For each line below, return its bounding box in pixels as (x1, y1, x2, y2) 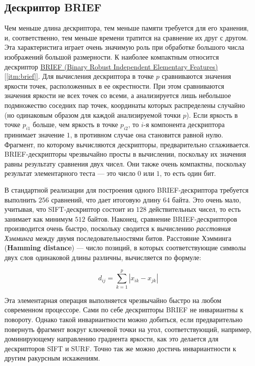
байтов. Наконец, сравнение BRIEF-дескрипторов (87, 213, 237, 224)
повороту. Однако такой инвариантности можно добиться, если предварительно (4, 314, 243, 324)
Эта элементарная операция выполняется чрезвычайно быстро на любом (4, 295, 222, 305)
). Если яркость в (186, 109, 238, 120)
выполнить (4, 194, 36, 204)
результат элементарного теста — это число (4, 168, 136, 178)
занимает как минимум (4, 213, 73, 224)
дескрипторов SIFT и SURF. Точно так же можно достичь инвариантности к (4, 343, 236, 353)
